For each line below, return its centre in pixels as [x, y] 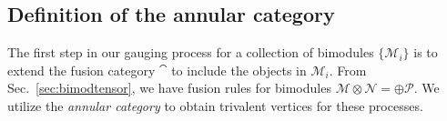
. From [348, 70]
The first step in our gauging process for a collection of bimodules [191, 52]
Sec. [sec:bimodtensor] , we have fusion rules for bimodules [169, 88]
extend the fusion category [81, 70]
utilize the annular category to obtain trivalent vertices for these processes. [215, 105]
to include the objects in [239, 70]
